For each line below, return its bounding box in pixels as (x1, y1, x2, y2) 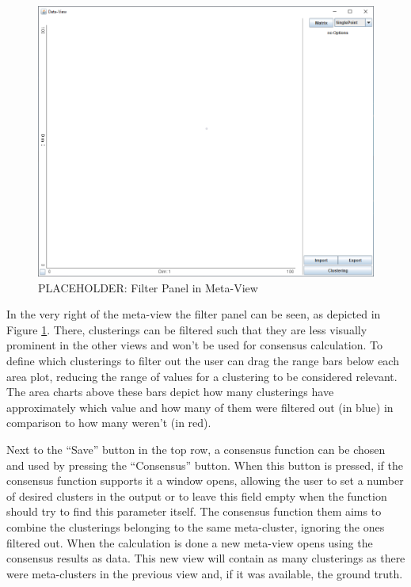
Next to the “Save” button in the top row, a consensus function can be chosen (6, 440, 386, 457)
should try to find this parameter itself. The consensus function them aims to (6, 503, 382, 520)
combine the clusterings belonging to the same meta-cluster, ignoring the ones (6, 518, 385, 535)
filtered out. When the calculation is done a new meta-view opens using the (6, 534, 373, 551)
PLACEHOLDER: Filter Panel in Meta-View (38, 279, 258, 295)
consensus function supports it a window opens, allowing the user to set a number (6, 472, 404, 489)
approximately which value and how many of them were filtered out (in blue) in (6, 398, 394, 415)
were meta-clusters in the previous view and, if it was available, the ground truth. (6, 565, 403, 581)
